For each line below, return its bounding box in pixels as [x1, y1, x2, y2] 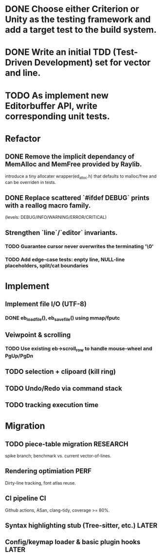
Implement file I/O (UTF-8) [5, 300, 87, 308]
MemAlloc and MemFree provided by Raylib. [5, 160, 142, 168]
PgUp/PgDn [5, 352, 34, 359]
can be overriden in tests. [5, 180, 56, 186]
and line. [5, 68, 41, 79]
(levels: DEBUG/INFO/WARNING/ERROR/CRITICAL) [5, 214, 107, 220]
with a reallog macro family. [5, 201, 91, 209]
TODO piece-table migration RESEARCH [5, 440, 129, 448]
